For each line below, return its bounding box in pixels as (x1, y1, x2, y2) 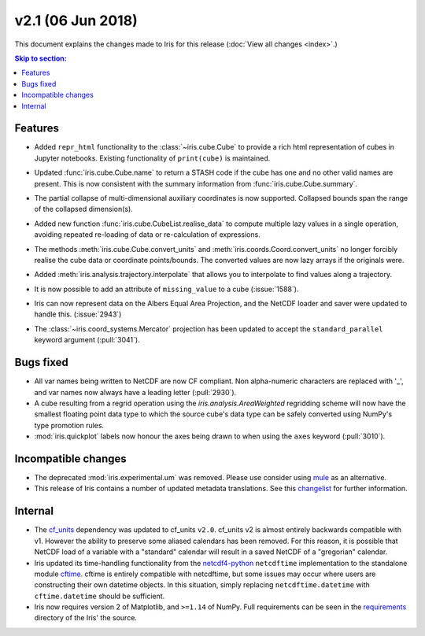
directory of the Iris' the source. (34, 613, 138, 623)
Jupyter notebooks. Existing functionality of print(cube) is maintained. (34, 153, 271, 163)
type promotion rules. (34, 420, 105, 430)
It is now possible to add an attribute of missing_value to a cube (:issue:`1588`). (34, 284, 299, 294)
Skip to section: (14, 54, 67, 63)
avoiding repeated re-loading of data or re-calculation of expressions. (34, 230, 261, 239)
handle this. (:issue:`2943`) (34, 309, 122, 319)
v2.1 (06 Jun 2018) (14, 12, 138, 29)
